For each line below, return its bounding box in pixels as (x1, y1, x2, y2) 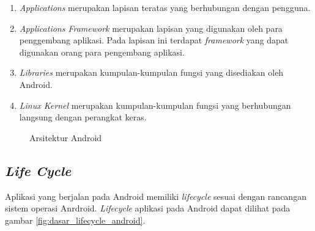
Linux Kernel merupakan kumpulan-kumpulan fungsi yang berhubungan (19, 98, 291, 111)
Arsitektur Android (29, 131, 102, 144)
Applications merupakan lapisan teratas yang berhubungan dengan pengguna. (19, 1, 311, 13)
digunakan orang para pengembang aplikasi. (19, 45, 185, 58)
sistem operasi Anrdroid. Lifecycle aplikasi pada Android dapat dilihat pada (5, 202, 291, 215)
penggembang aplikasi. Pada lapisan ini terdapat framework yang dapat (19, 34, 289, 46)
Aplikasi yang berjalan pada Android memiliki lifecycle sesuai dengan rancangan (5, 189, 306, 202)
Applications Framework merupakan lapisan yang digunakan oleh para (19, 21, 283, 34)
